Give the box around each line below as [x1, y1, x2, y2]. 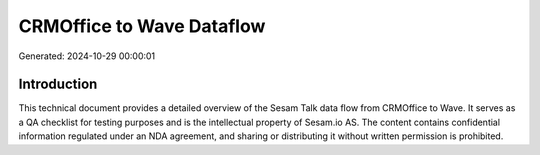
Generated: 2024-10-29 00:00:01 [18, 50, 156, 62]
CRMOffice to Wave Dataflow [18, 15, 266, 37]
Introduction [18, 76, 98, 93]
